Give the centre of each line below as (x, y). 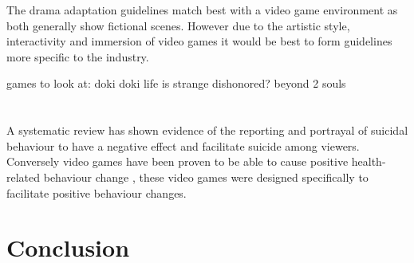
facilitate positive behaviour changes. (97, 192)
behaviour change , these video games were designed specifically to (206, 177)
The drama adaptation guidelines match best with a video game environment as (202, 10)
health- (369, 161)
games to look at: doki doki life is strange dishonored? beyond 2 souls (176, 83)
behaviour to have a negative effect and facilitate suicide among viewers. (183, 145)
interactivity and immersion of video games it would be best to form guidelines (199, 41)
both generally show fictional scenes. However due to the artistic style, (178, 25)
